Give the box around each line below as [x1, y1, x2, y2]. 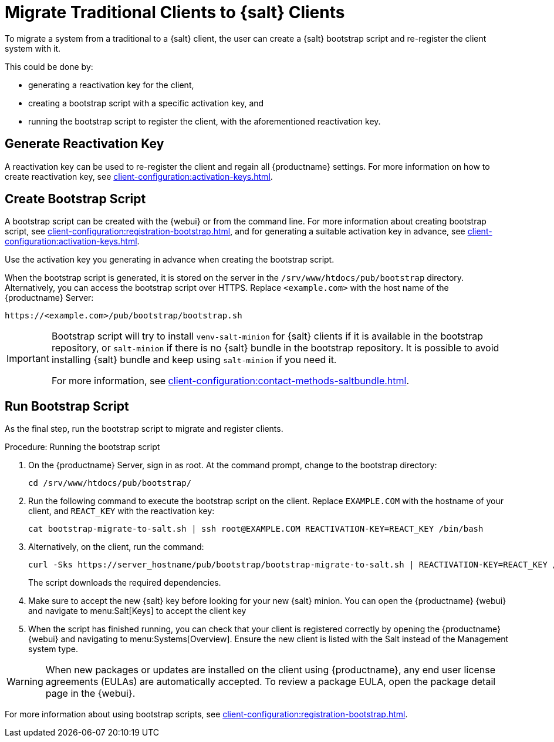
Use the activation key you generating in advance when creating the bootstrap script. [5, 254, 335, 265]
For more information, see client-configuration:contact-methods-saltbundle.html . [51, 375, 410, 387]
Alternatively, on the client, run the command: [28, 542, 204, 552]
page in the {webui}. [45, 687, 136, 700]
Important [6, 352, 49, 365]
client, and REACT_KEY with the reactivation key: [28, 506, 215, 516]
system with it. [5, 43, 61, 53]
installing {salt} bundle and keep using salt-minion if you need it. [51, 354, 337, 366]
